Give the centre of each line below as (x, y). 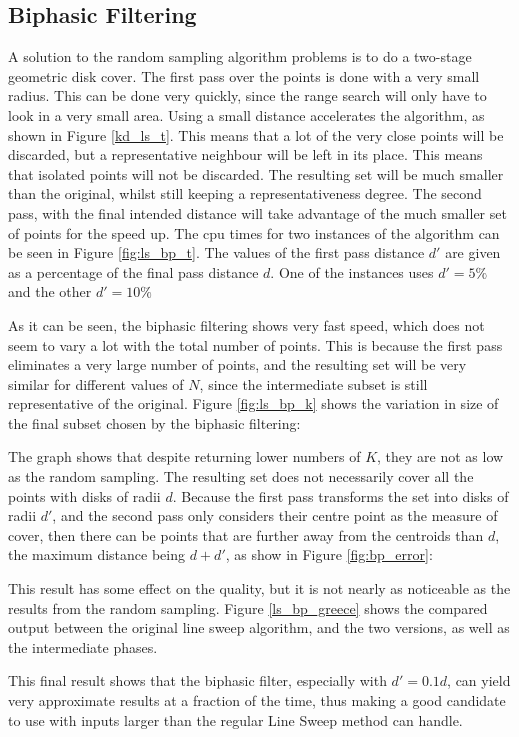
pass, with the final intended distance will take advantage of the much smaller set (257, 212)
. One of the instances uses (352, 271)
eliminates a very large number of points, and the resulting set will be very (237, 364)
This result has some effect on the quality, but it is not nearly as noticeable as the (259, 588)
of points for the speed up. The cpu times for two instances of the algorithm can (254, 232)
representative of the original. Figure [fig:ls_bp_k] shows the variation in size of (253, 403)
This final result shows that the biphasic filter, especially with (197, 680)
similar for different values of (96, 383)
